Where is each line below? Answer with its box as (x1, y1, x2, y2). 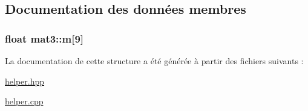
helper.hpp (5, 74, 45, 87)
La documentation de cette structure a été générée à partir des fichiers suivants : (5, 55, 304, 67)
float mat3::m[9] (5, 31, 84, 46)
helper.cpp (5, 95, 44, 107)
